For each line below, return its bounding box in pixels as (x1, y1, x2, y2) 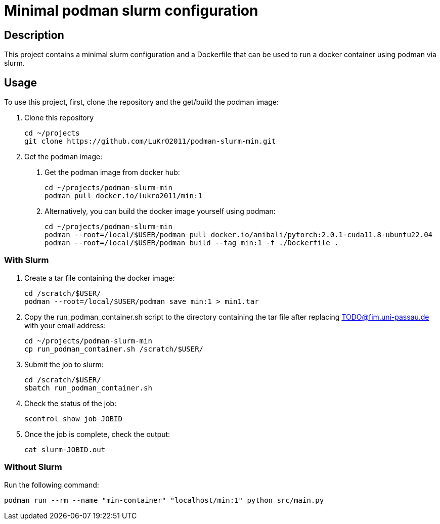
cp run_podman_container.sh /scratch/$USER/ (24, 344, 204, 353)
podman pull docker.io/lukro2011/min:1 (45, 192, 202, 200)
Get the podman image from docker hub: (45, 168, 180, 177)
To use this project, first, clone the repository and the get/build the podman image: (4, 98, 279, 107)
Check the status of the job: (24, 399, 117, 408)
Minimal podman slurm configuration (4, 2, 258, 19)
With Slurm (4, 255, 49, 266)
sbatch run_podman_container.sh (24, 383, 152, 392)
